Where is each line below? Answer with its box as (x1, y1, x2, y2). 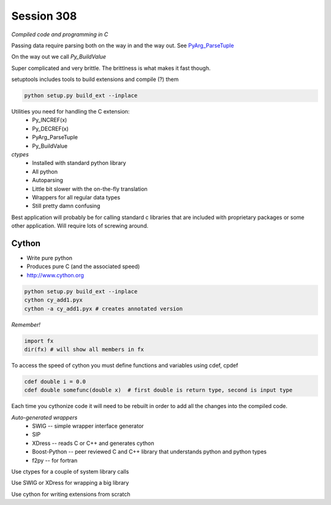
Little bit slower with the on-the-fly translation (32, 185, 148, 193)
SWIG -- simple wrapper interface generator (32, 422, 144, 430)
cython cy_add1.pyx (24, 296, 83, 304)
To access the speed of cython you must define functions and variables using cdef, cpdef (11, 361, 238, 369)
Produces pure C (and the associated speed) (26, 263, 140, 270)
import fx (24, 337, 54, 344)
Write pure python (26, 255, 73, 262)
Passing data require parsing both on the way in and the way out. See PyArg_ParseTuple (11, 42, 234, 49)
